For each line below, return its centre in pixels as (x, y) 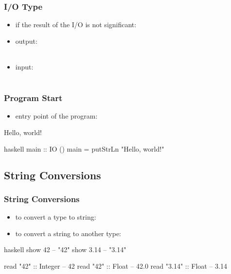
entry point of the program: (56, 116)
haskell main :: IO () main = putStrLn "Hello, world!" (84, 148)
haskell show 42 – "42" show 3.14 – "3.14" (65, 249)
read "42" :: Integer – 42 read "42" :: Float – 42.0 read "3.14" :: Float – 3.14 (115, 265)
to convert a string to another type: (68, 233)
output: (26, 41)
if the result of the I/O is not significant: (76, 25)
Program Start (33, 98)
